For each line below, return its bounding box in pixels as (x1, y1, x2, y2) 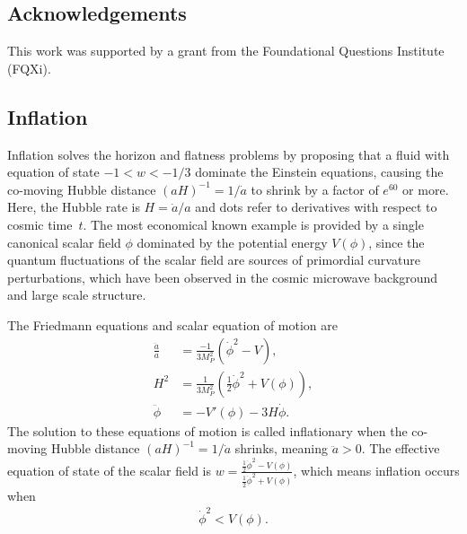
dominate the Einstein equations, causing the (195, 162, 444, 181)
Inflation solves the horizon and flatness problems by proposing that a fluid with (7, 144, 450, 163)
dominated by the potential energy (137, 232, 328, 251)
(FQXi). (7, 58, 51, 77)
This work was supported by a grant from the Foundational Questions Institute (7, 41, 445, 60)
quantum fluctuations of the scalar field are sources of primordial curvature (7, 250, 420, 269)
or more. (402, 179, 449, 198)
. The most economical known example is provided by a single (83, 214, 424, 233)
